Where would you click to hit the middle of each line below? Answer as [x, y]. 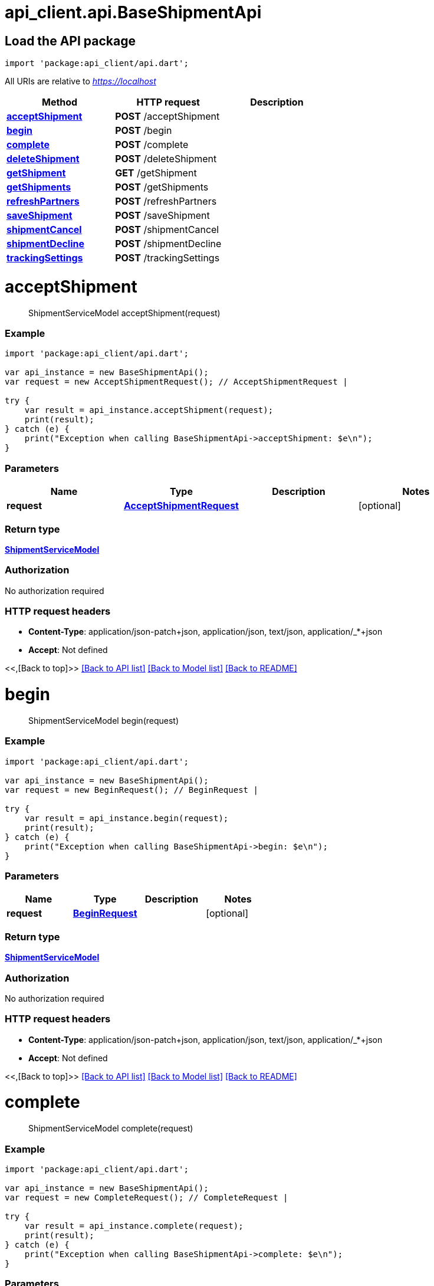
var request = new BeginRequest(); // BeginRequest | [131, 790]
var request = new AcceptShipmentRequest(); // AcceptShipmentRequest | [176, 382]
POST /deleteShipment [166, 159]
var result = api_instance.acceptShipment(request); [149, 410]
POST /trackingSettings [167, 258]
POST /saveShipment [162, 216]
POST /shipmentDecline [168, 244]
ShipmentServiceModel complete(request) [111, 1128]
